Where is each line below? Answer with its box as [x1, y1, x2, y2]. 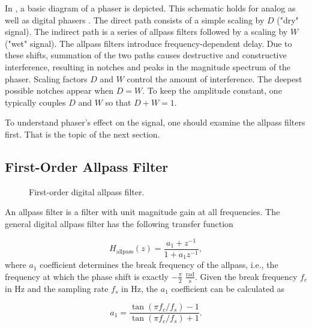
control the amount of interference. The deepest [127, 72, 302, 85]
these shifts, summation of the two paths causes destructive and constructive [5, 49, 287, 61]
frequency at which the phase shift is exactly [5, 270, 169, 282]
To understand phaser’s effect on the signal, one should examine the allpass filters [5, 116, 305, 129]
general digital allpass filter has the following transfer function [5, 217, 233, 229]
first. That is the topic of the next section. [5, 127, 160, 140]
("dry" [277, 13, 299, 26]
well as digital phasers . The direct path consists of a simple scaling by [5, 13, 265, 26]
